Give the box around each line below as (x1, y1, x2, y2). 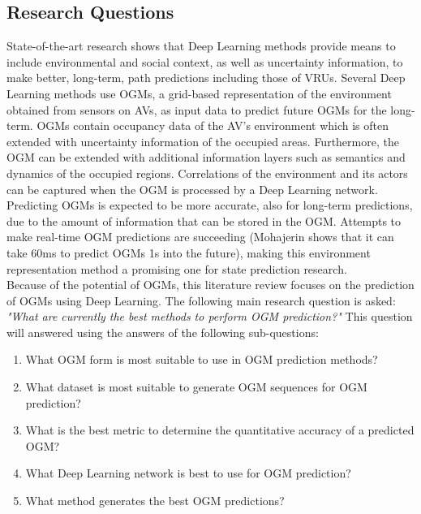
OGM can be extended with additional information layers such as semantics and (6, 149, 406, 166)
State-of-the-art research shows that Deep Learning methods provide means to (6, 37, 396, 54)
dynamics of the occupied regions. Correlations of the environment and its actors (6, 164, 408, 181)
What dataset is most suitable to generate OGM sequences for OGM (25, 378, 367, 395)
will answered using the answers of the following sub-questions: (6, 323, 319, 340)
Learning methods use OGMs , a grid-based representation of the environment (6, 84, 392, 102)
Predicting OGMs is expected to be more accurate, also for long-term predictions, (6, 197, 413, 214)
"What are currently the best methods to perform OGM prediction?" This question (6, 308, 413, 325)
